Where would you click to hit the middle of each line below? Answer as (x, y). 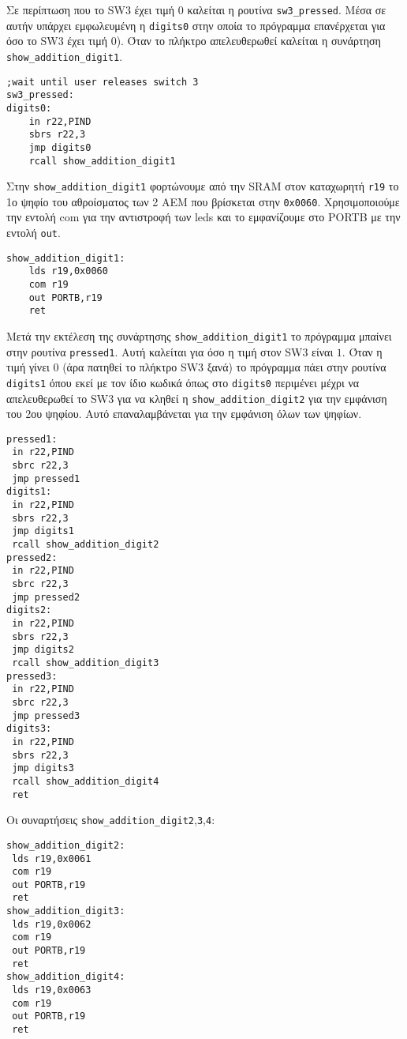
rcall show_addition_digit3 (86, 663)
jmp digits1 (43, 531)
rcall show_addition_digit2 (86, 545)
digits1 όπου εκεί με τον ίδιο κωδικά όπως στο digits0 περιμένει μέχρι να (183, 382)
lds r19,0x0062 (52, 924)
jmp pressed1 (46, 478)
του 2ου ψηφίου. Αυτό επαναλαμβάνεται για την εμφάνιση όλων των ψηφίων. (184, 414)
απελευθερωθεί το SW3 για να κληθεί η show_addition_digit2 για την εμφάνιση (197, 398)
